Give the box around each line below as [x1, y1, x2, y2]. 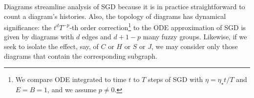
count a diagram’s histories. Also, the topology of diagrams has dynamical [4, 11, 226, 21]
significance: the [4, 22, 52, 32]
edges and [82, 32, 111, 42]
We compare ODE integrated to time [15, 74, 127, 84]
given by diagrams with [4, 32, 74, 42]
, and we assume [47, 84, 97, 95]
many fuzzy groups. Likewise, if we [143, 32, 247, 42]
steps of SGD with [148, 74, 203, 84]
